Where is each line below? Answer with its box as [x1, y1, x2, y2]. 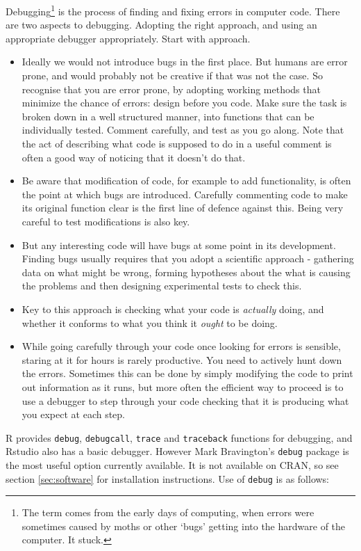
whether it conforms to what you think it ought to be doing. [22, 315, 278, 330]
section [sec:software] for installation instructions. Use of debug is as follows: [6, 471, 330, 486]
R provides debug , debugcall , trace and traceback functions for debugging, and [6, 430, 353, 445]
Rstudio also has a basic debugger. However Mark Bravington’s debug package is [6, 444, 349, 458]
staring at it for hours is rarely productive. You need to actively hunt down [22, 352, 342, 367]
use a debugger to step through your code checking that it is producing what [22, 393, 349, 408]
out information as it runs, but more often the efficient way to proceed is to [22, 379, 344, 394]
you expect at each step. [22, 407, 126, 422]
